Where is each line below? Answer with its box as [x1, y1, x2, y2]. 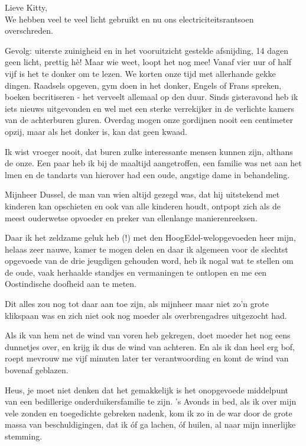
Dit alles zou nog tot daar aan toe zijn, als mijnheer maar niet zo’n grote [5, 298, 269, 310]
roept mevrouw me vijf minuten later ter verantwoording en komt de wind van [5, 352, 289, 364]
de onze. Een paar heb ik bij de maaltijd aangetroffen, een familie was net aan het [5, 157, 302, 169]
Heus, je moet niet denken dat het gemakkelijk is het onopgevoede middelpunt [5, 383, 289, 396]
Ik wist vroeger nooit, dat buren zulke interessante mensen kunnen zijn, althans [5, 145, 293, 157]
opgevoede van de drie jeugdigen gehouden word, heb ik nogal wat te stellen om [5, 254, 294, 267]
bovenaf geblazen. [5, 364, 69, 376]
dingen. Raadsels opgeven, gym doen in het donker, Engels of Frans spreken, [5, 79, 282, 91]
